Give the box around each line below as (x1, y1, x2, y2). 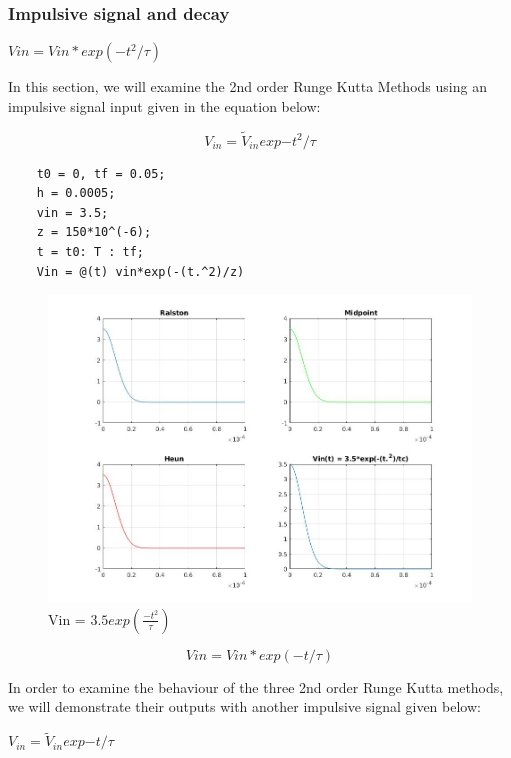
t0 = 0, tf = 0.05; (36, 166, 166, 181)
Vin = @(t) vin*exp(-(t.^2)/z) (36, 264, 245, 279)
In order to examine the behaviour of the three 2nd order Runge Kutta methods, (8, 676, 504, 697)
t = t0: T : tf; (36, 245, 145, 259)
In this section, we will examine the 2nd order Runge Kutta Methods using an (8, 76, 487, 97)
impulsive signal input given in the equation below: (8, 95, 321, 116)
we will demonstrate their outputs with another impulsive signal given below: (8, 696, 481, 717)
